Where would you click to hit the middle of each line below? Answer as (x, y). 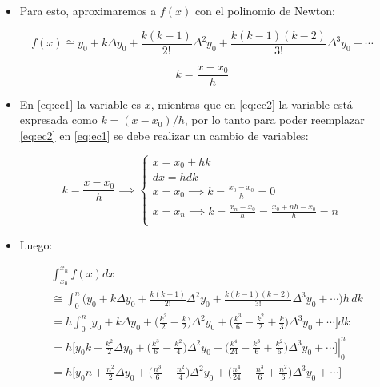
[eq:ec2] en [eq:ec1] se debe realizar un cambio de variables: (164, 135)
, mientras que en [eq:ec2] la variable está (252, 104)
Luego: (36, 244)
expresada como (58, 120)
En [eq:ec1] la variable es (80, 104)
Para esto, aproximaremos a (88, 10)
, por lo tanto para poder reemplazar (274, 120)
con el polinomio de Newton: (265, 10)
